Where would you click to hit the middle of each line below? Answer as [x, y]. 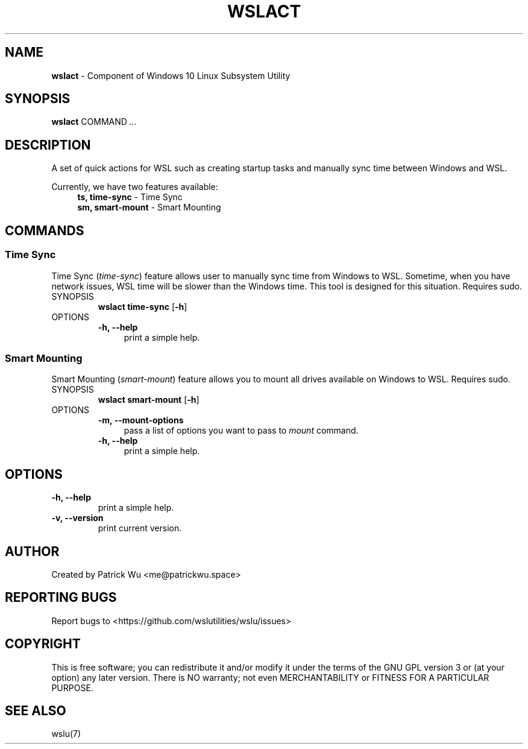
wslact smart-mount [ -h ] [149, 400]
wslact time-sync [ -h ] [143, 306]
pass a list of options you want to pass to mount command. [241, 431]
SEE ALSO [36, 711]
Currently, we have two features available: [135, 187]
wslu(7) [66, 734]
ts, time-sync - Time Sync [130, 197]
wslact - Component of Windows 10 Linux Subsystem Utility [171, 75]
